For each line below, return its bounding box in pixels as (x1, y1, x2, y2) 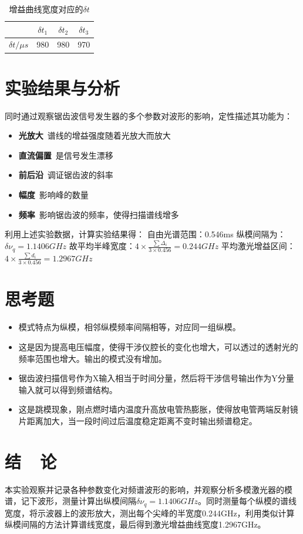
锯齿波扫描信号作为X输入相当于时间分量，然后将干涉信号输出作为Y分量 (18, 372, 294, 384)
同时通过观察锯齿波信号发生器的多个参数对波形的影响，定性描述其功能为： (5, 109, 292, 122)
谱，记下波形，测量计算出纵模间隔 (5, 495, 136, 507)
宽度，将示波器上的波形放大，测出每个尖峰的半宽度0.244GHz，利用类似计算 (5, 506, 295, 519)
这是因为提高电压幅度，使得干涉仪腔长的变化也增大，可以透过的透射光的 (18, 340, 298, 352)
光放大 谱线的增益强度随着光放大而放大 (18, 129, 171, 142)
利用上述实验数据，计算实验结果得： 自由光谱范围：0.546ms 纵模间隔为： (5, 228, 286, 240)
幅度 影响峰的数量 (18, 189, 89, 201)
